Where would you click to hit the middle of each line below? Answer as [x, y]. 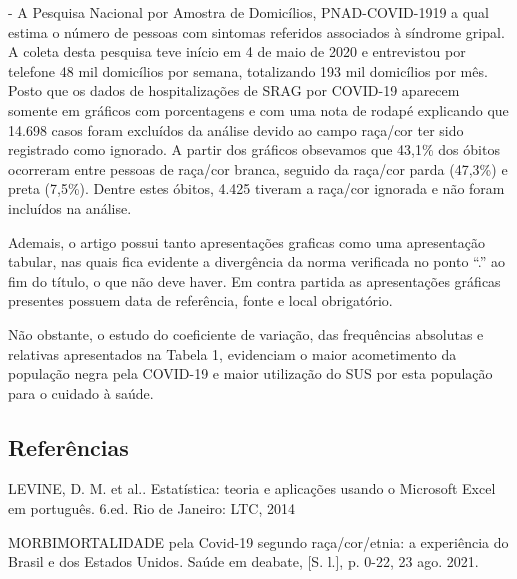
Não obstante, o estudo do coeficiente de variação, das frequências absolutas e [246, 333]
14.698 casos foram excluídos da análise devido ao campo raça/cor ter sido [236, 129]
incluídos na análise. [70, 207]
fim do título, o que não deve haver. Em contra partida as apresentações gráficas [254, 280]
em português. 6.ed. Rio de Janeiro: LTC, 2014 [151, 508]
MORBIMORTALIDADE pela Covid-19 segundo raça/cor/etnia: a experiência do [258, 541]
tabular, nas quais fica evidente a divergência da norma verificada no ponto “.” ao [256, 261]
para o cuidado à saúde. [81, 392]
